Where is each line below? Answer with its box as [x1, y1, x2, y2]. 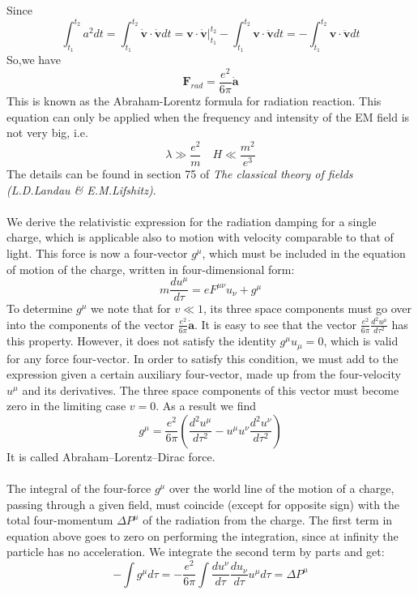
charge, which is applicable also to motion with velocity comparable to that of [6, 229, 394, 246]
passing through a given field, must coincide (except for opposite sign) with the [6, 495, 400, 512]
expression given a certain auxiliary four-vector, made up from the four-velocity [6, 366, 401, 383]
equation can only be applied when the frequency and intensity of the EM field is [6, 108, 410, 125]
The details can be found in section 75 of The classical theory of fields [6, 165, 353, 182]
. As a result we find [156, 397, 257, 414]
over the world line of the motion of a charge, [168, 480, 395, 497]
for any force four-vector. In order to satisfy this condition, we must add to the [6, 349, 399, 366]
